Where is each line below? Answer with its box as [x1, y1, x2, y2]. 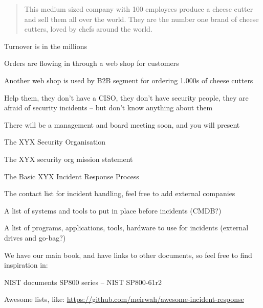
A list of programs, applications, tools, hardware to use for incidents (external [4, 222, 249, 233]
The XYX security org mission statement [4, 153, 133, 164]
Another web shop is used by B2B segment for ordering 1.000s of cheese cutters [4, 75, 253, 85]
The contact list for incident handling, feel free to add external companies [4, 188, 235, 199]
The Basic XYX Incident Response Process [4, 171, 139, 181]
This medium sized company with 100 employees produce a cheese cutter [24, 4, 253, 14]
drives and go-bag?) [4, 232, 66, 243]
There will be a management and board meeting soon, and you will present [4, 119, 240, 130]
